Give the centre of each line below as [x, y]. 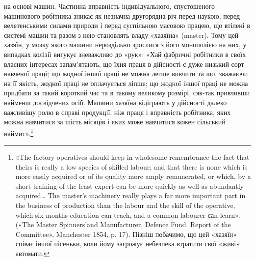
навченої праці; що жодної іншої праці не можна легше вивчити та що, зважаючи [126, 73]
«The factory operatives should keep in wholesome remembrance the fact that [132, 157]
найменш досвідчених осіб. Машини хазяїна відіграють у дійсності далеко [115, 102]
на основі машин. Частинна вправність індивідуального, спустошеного [109, 6]
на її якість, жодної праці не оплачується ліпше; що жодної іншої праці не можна [126, 83]
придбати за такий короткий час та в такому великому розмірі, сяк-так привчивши [127, 93]
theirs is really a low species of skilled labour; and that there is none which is [131, 166]
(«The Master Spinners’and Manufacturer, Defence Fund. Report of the [123, 224]
